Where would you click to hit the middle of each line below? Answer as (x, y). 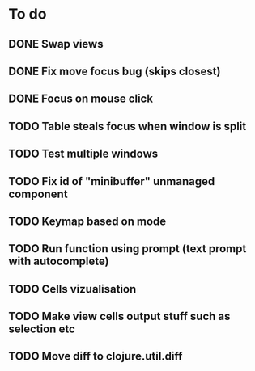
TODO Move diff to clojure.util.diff (96, 356)
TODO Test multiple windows (83, 154)
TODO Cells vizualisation (72, 289)
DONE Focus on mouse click (81, 99)
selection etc (42, 329)
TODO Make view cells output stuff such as (119, 316)
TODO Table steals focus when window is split (127, 126)
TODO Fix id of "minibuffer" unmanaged (112, 181)
